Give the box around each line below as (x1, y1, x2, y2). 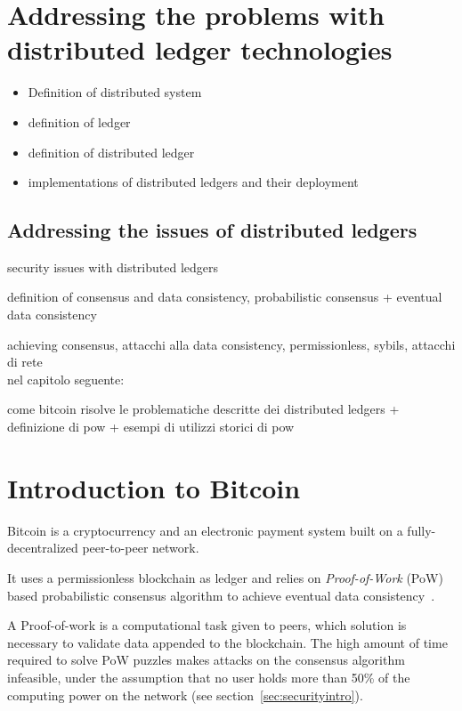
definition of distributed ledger (28, 142, 195, 161)
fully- (407, 521, 436, 539)
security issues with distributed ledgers (7, 257, 219, 276)
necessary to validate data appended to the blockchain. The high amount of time (7, 633, 448, 651)
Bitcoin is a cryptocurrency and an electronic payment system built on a (7, 521, 403, 539)
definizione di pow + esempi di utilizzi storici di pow (7, 417, 295, 436)
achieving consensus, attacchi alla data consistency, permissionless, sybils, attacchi (7, 335, 456, 353)
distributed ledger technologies (7, 31, 393, 68)
